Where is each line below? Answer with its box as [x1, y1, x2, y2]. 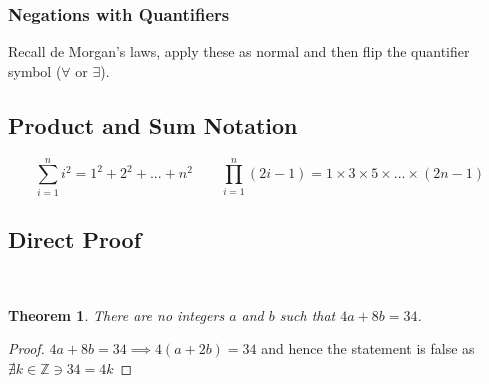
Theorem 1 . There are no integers [8, 304, 225, 325]
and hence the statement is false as [261, 338, 475, 359]
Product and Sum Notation [8, 109, 298, 140]
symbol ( [8, 60, 62, 81]
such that [279, 304, 336, 325]
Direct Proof [8, 224, 142, 255]
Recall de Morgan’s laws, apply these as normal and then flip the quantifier [8, 41, 470, 62]
